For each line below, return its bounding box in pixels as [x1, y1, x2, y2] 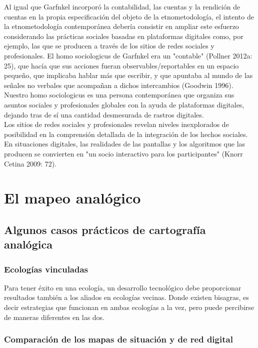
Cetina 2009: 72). [4, 158, 56, 168]
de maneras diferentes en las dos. [4, 311, 105, 322]
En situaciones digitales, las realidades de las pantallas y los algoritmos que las [4, 138, 245, 149]
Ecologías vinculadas [4, 262, 88, 275]
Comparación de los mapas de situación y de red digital [4, 333, 233, 345]
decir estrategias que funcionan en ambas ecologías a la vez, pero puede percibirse [4, 302, 254, 312]
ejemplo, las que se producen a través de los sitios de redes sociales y [4, 40, 214, 51]
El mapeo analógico [4, 187, 141, 208]
